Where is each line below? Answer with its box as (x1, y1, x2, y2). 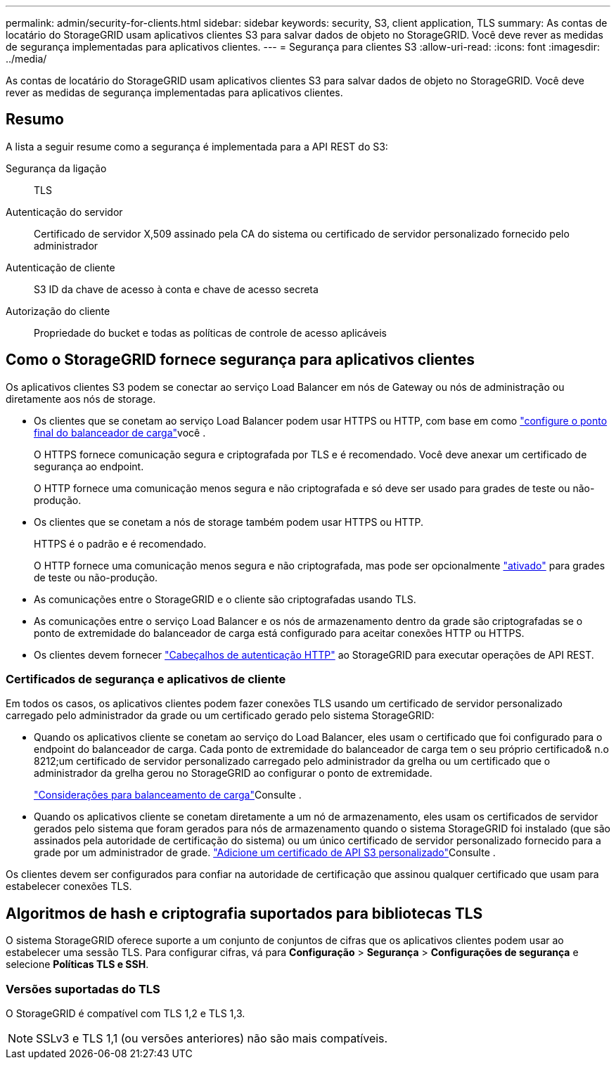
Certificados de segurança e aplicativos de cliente (6, 672, 286, 687)
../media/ (6, 53, 47, 65)
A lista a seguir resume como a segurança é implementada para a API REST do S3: (6, 140, 388, 153)
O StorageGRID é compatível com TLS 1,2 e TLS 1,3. (6, 1007, 245, 1020)
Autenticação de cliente (6, 261, 115, 273)
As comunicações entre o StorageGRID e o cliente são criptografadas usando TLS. (34, 593, 416, 605)
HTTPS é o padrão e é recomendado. (34, 537, 207, 550)
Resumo (6, 110, 64, 129)
